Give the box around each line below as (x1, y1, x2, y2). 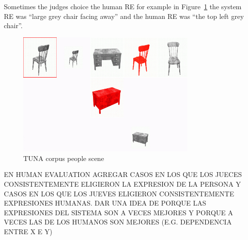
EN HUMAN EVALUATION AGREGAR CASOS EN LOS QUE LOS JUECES (4, 169, 242, 179)
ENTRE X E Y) (4, 226, 52, 237)
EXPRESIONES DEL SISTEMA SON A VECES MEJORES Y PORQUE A (4, 207, 233, 217)
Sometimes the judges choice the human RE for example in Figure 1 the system (4, 1, 242, 11)
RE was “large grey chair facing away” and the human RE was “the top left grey (4, 11, 244, 21)
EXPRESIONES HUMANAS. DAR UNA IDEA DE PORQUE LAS (4, 198, 206, 208)
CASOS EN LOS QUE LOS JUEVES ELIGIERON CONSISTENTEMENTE (4, 188, 234, 198)
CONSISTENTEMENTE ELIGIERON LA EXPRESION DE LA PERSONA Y (4, 179, 241, 189)
